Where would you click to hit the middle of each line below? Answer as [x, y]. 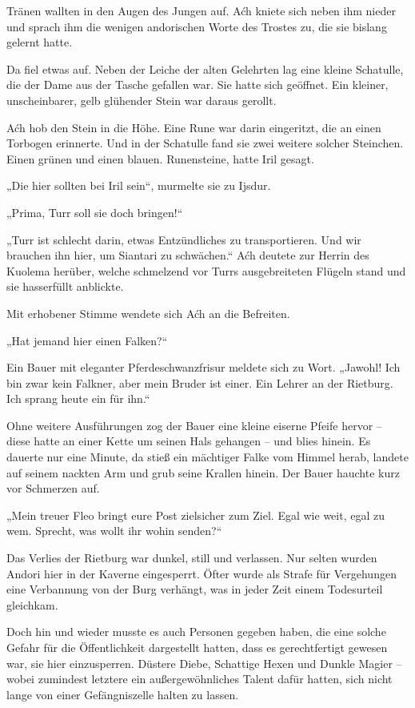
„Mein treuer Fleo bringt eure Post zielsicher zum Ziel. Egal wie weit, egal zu [196, 515]
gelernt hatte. [40, 42]
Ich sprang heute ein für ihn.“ [78, 398]
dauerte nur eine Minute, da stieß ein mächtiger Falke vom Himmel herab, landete [207, 457]
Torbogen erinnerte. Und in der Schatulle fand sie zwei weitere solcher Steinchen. [205, 143]
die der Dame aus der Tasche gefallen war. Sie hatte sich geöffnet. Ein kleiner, [198, 84]
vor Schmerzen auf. [53, 488]
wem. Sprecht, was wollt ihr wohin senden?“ [114, 531]
